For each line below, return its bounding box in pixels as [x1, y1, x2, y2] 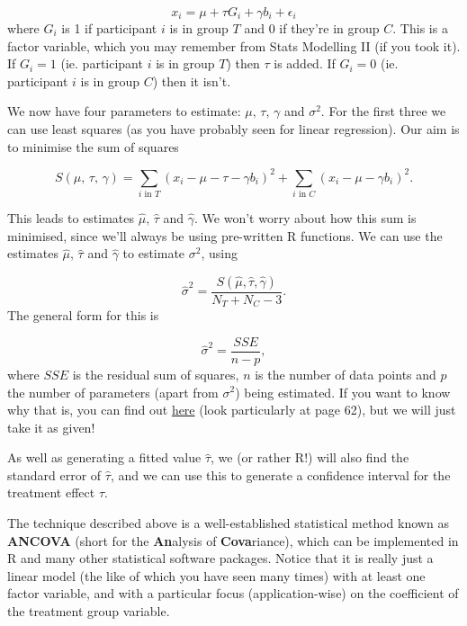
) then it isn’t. [152, 71, 231, 90]
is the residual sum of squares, [72, 364, 239, 383]
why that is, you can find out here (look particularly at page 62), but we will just [7, 400, 456, 419]
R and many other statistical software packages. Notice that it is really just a [7, 549, 434, 568]
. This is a [392, 19, 448, 37]
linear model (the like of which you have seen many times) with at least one [7, 566, 426, 585]
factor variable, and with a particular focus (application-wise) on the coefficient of [7, 584, 459, 603]
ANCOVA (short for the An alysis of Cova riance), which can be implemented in [7, 531, 459, 550]
